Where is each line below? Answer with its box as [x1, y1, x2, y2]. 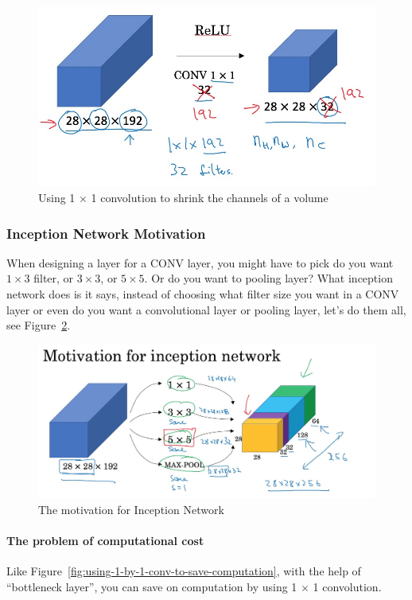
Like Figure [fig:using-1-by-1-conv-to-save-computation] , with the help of [6, 563, 361, 579]
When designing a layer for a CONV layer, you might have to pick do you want [6, 254, 394, 271]
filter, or [33, 270, 74, 286]
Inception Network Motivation [6, 223, 206, 243]
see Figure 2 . [6, 317, 71, 333]
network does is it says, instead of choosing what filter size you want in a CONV [6, 286, 399, 302]
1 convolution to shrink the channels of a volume [91, 189, 328, 206]
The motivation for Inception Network [38, 501, 224, 517]
